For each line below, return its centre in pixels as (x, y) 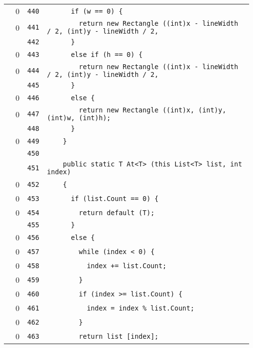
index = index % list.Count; (141, 308)
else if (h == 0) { (107, 54)
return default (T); (117, 212)
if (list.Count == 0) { (115, 198)
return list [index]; (119, 336)
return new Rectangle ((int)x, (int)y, (153, 110)
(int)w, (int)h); (79, 118)
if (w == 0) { (97, 11)
